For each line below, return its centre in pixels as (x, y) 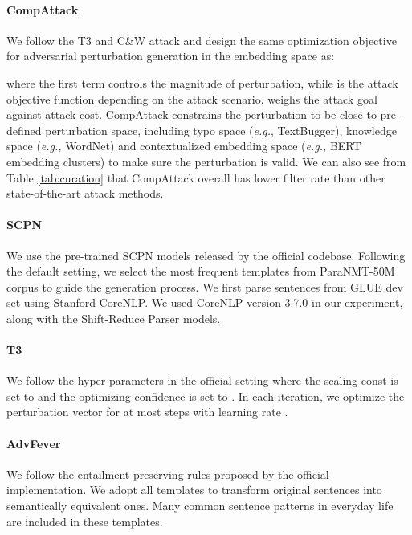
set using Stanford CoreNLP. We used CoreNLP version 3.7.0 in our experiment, (205, 302)
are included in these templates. (85, 521)
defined (24, 130)
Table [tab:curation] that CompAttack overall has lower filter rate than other (196, 177)
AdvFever (34, 443)
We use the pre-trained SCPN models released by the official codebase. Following (206, 255)
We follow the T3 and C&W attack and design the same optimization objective (202, 40)
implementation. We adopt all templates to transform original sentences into (194, 490)
